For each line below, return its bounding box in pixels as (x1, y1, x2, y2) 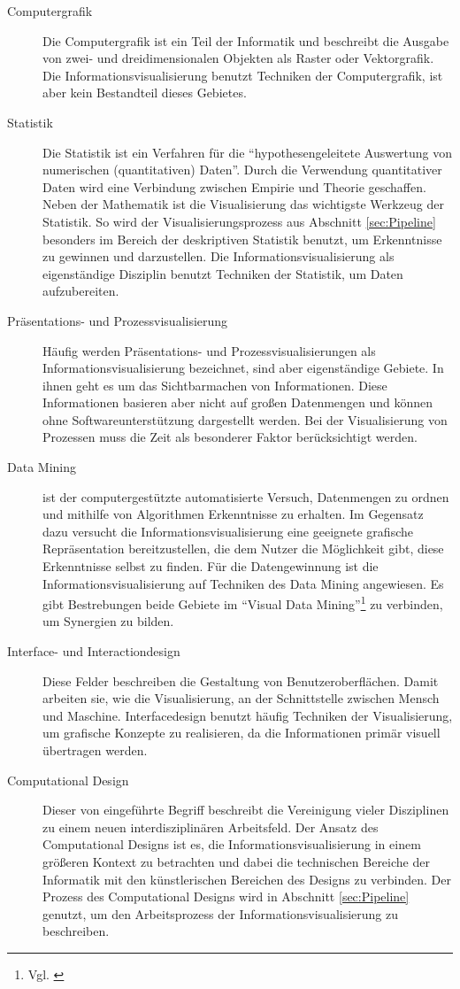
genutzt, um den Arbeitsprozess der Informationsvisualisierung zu (42, 904, 399, 923)
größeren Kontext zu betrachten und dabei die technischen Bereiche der (42, 853, 430, 870)
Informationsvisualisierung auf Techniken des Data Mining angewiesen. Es (42, 574, 444, 592)
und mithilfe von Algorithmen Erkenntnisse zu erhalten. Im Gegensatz (42, 505, 424, 523)
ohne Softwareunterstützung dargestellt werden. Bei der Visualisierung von (42, 410, 448, 429)
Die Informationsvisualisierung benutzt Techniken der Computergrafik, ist (42, 66, 443, 84)
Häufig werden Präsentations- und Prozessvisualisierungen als (42, 341, 376, 359)
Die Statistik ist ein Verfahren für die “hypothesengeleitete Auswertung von (42, 143, 453, 161)
